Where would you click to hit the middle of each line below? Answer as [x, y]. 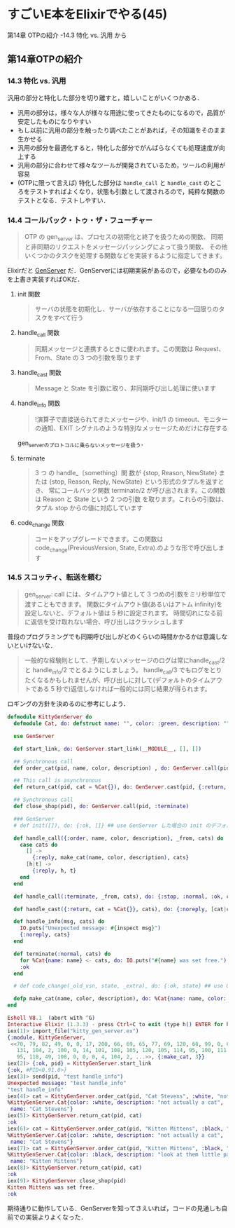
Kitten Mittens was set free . [51, 1187]
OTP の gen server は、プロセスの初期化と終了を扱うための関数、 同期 [124, 237]
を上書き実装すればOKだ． [45, 279]
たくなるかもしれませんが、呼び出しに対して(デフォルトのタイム [117, 680]
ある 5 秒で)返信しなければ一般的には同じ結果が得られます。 [124, 689]
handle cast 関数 [39, 373]
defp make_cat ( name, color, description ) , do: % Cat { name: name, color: [120, 999]
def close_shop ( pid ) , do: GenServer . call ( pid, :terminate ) [101, 807]
